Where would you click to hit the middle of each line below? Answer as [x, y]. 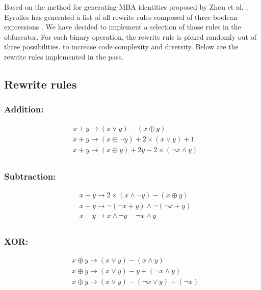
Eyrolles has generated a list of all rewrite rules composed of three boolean [121, 17]
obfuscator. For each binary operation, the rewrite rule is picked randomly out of [130, 36]
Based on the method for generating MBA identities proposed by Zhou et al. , [126, 7]
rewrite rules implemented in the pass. [64, 56]
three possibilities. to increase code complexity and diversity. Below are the [121, 47]
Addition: [24, 109]
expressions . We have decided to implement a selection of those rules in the [123, 27]
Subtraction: [30, 176]
